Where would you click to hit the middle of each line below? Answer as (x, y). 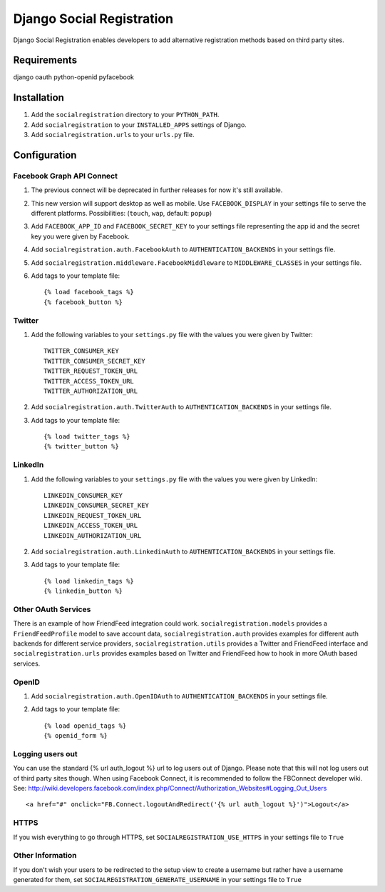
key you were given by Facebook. (80, 236)
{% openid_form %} (76, 736)
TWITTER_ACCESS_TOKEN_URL (89, 381)
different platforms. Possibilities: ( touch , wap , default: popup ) (122, 214)
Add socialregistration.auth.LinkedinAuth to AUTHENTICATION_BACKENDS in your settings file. (183, 551)
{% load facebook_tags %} (89, 292)
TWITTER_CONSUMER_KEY (81, 351)
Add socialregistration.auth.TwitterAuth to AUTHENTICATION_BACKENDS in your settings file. (181, 407)
